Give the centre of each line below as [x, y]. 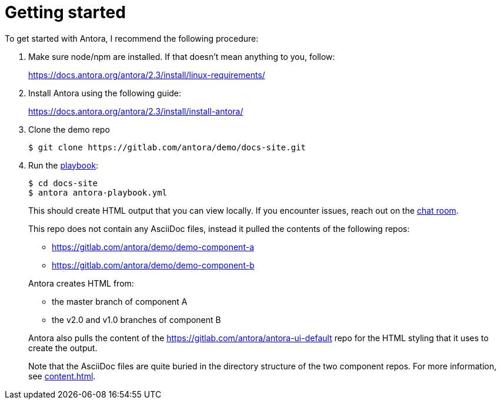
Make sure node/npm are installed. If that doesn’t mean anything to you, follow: [182, 56]
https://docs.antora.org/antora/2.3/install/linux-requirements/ [147, 75]
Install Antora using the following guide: [105, 93]
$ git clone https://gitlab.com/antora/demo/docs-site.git [167, 147]
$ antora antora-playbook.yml [98, 192]
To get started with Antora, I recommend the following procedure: [132, 38]
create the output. [63, 348]
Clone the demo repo [69, 129]
